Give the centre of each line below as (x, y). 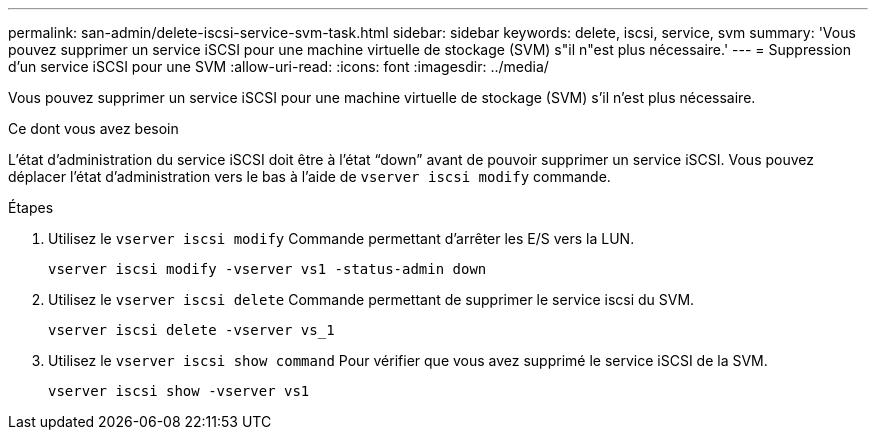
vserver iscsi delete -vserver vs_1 (191, 330)
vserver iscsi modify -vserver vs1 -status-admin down (267, 269)
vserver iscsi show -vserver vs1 (179, 391)
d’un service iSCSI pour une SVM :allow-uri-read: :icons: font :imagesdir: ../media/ (278, 66)
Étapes (31, 207)
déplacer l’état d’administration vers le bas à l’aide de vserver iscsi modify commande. (309, 176)
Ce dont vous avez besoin (93, 128)
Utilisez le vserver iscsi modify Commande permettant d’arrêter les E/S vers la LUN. (341, 238)
